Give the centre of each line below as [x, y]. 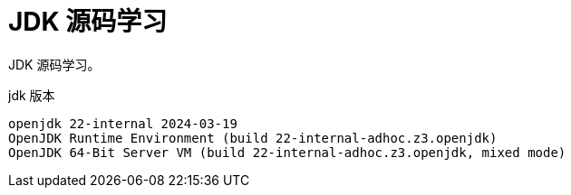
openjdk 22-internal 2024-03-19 [123, 123]
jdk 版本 [32, 95]
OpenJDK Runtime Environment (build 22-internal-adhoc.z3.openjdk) [253, 138]
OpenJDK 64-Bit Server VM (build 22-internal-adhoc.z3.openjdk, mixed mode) [287, 152]
